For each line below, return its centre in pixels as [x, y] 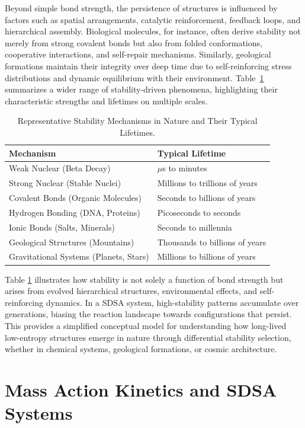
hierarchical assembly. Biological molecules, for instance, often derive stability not [153, 31]
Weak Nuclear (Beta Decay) [60, 168]
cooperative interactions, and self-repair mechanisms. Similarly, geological [138, 54]
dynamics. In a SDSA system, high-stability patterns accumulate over [172, 302]
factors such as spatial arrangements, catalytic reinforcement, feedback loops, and [153, 19]
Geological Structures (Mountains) [72, 242]
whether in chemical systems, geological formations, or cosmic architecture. [141, 349]
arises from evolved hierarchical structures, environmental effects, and [131, 291]
